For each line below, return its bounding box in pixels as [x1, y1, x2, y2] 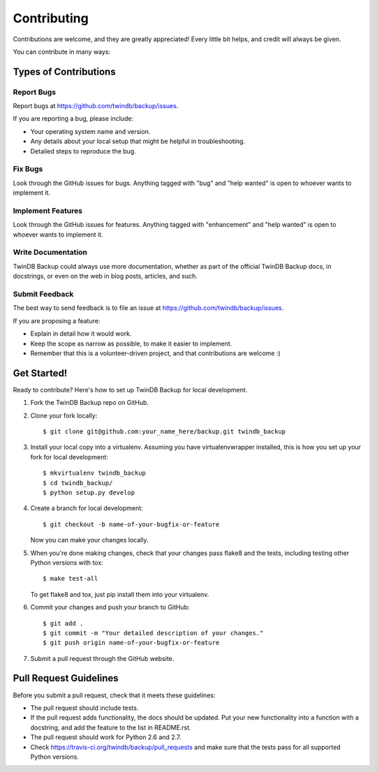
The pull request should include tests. [30, 704, 139, 712]
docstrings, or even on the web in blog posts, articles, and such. [13, 272, 198, 281]
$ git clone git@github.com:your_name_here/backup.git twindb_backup [43, 428, 286, 436]
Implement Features [13, 206, 83, 216]
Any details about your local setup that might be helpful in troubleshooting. [30, 137, 246, 146]
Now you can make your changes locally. [30, 536, 149, 544]
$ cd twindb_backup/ [43, 479, 113, 487]
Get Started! [13, 367, 68, 379]
